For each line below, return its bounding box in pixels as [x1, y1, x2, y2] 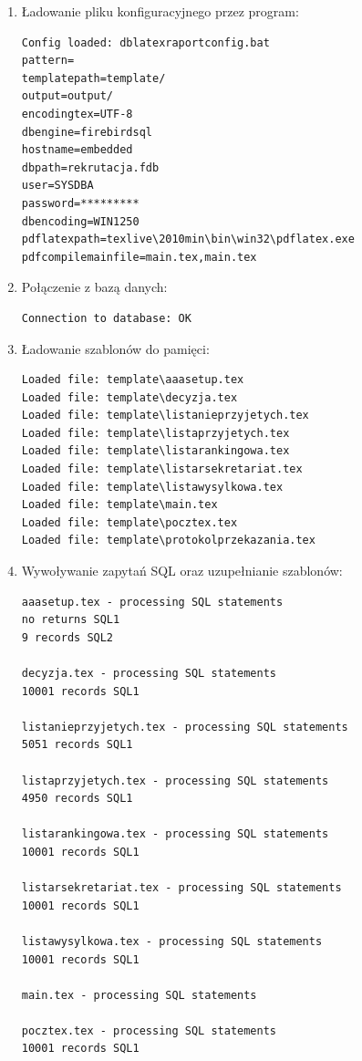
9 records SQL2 [21, 630, 114, 644]
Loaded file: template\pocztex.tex [21, 515, 238, 529]
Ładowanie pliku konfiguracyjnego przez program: [21, 2, 299, 20]
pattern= [21, 54, 75, 68]
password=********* [21, 196, 140, 210]
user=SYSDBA [21, 179, 94, 192]
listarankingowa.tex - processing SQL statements [21, 827, 329, 841]
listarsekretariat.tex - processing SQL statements [21, 881, 342, 895]
